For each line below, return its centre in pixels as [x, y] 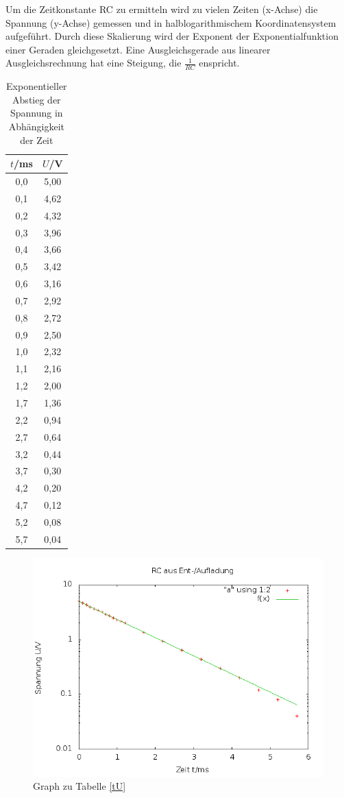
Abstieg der [37, 99]
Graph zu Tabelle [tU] [79, 786]
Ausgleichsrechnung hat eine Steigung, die [94, 63]
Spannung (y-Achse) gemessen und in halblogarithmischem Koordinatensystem [171, 22]
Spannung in [37, 113]
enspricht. [219, 63]
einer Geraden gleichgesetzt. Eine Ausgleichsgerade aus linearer [138, 49]
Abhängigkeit [36, 126]
